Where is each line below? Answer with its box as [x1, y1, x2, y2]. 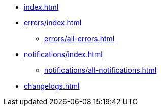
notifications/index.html [24, 50, 103, 59]
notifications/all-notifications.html [44, 66, 157, 74]
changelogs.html [24, 81, 80, 90]
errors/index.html [24, 18, 82, 27]
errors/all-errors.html [44, 34, 115, 43]
